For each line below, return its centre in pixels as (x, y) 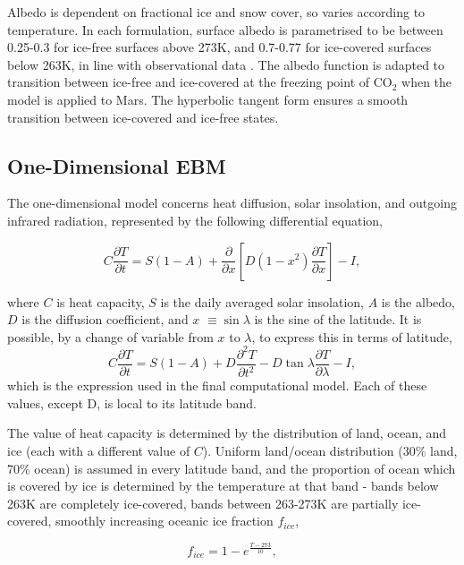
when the (427, 82)
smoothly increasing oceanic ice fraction (165, 521)
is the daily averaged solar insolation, (262, 301)
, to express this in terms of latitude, (352, 336)
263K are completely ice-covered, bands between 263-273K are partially (203, 503)
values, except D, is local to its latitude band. (132, 402)
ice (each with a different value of (99, 451)
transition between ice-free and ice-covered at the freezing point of (189, 82)
